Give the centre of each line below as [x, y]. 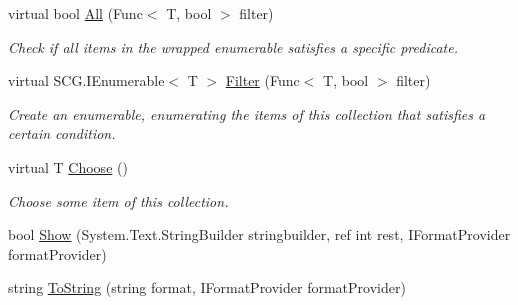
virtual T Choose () [68, 166]
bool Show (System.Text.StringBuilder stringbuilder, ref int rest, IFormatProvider [259, 234]
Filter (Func [262, 80]
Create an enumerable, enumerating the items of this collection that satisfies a [247, 113]
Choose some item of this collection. [118, 200]
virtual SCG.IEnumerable [86, 80]
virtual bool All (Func [75, 13]
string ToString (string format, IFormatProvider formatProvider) [207, 287]
